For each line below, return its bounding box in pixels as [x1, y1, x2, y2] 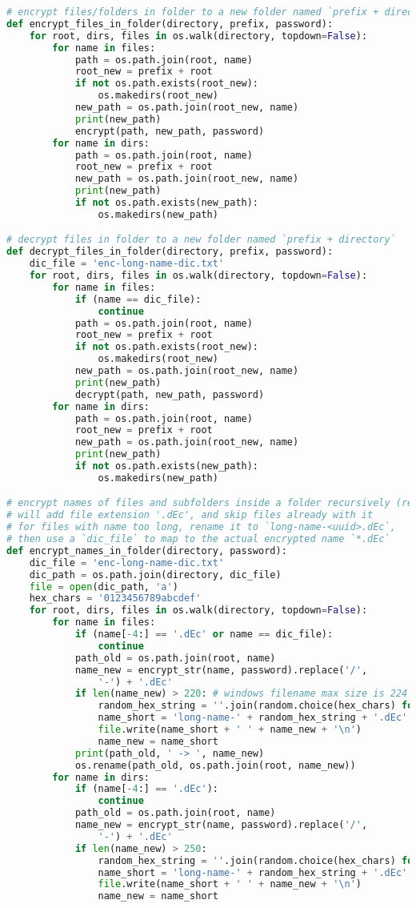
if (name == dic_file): [74, 293, 202, 305]
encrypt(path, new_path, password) [74, 125, 265, 137]
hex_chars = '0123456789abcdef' [29, 593, 202, 605]
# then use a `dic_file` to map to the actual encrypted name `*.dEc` [6, 533, 390, 545]
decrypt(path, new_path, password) [74, 388, 265, 400]
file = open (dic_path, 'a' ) [29, 581, 178, 593]
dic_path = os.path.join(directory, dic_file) [29, 569, 282, 581]
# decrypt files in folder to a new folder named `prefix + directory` [6, 234, 396, 246]
